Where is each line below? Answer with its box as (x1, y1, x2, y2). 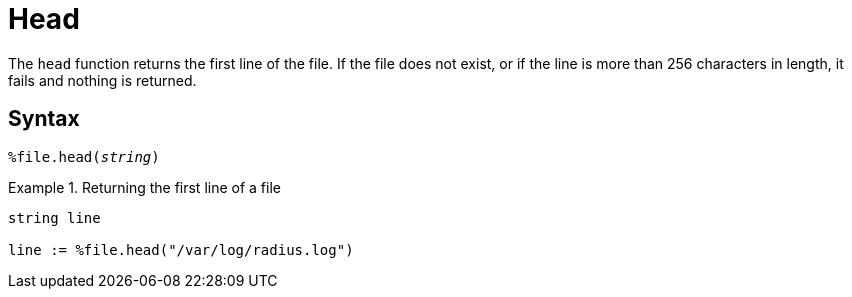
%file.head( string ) (8, 148, 160, 165)
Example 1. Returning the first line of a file (8, 178, 281, 196)
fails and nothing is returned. (8, 71, 197, 89)
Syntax (8, 106, 80, 132)
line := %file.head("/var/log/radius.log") (8, 241, 354, 258)
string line (8, 209, 101, 226)
